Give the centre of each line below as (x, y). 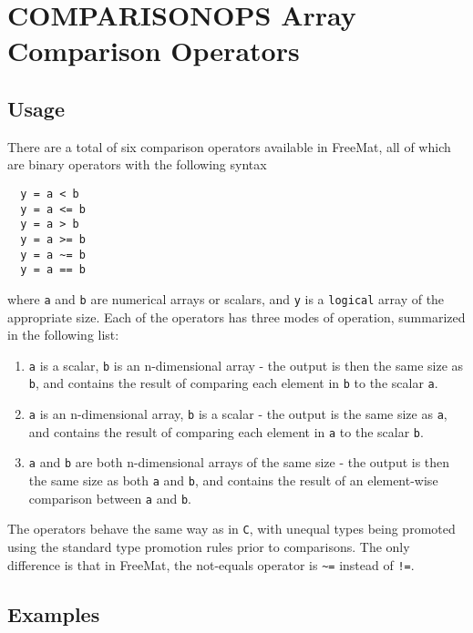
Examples (54, 613)
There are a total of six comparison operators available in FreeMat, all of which (229, 146)
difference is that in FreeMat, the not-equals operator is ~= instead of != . (211, 564)
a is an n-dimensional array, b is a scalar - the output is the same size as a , (238, 414)
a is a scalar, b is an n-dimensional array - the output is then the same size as (246, 365)
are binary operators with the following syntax (137, 164)
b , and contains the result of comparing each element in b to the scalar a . (233, 383)
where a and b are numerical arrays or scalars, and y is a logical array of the (226, 298)
